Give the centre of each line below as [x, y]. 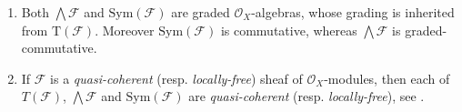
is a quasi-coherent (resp [117, 78]
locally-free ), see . [377, 96]
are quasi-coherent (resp [255, 96]
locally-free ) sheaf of [247, 78]
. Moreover [125, 30]
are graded [201, 12]
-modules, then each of [387, 78]
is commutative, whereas [289, 30]
